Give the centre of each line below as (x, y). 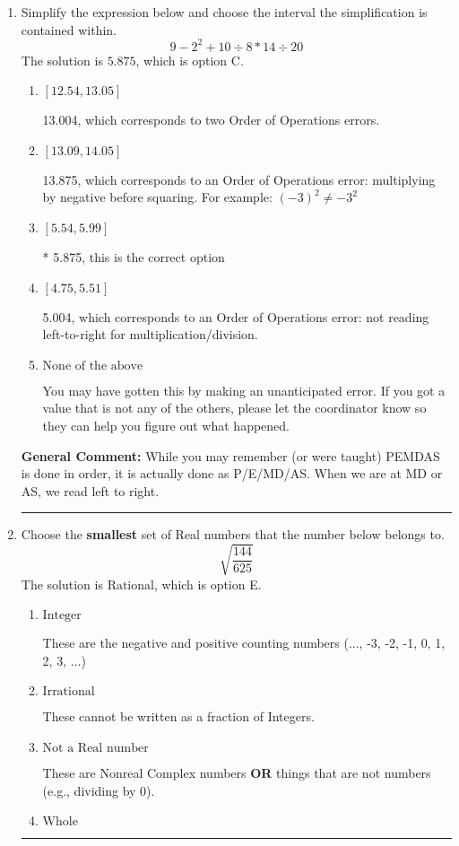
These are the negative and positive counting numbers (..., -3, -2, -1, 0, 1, (244, 643)
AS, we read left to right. (90, 490)
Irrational (69, 692)
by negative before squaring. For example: (157, 197)
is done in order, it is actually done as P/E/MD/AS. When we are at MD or (232, 473)
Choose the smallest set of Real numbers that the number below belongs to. (233, 534)
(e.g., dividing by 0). (99, 790)
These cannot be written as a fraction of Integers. (178, 716)
